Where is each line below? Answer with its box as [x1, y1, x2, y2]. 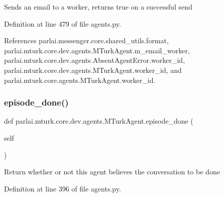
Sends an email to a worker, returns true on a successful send [4, 2, 192, 12]
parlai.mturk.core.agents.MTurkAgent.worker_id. [4, 74, 156, 85]
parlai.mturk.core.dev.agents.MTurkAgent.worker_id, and [4, 64, 182, 75]
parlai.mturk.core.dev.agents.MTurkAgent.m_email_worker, [4, 45, 190, 55]
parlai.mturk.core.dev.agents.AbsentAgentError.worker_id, [4, 55, 185, 65]
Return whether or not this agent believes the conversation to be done [4, 166, 220, 177]
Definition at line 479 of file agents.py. [4, 18, 121, 29]
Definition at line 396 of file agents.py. [4, 183, 121, 193]
